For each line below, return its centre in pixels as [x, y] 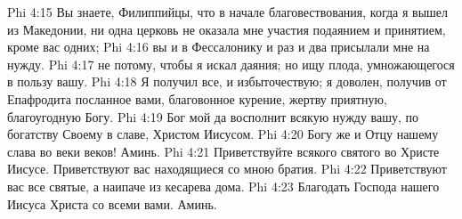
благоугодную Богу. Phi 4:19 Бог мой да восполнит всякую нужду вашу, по [213, 116]
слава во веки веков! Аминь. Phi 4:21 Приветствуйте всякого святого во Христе [223, 151]
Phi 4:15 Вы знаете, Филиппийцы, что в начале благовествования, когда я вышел [228, 12]
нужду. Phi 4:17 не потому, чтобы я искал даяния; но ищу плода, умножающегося [231, 64]
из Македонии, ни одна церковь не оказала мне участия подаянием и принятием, [227, 29]
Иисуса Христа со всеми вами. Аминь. [112, 203]
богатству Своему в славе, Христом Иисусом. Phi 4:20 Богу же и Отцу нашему [223, 134]
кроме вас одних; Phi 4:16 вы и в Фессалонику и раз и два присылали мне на [219, 47]
